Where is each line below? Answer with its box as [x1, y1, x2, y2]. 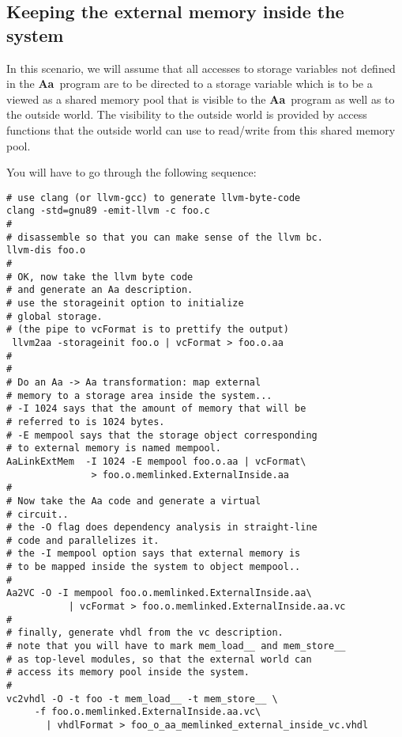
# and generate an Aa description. [6, 284, 193, 296]
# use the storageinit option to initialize [6, 298, 244, 309]
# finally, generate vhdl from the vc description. [6, 627, 284, 639]
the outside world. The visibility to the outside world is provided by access [6, 106, 367, 123]
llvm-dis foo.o [6, 245, 86, 256]
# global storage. [6, 310, 103, 322]
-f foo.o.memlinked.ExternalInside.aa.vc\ [34, 706, 261, 718]
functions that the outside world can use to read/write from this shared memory [6, 121, 396, 138]
